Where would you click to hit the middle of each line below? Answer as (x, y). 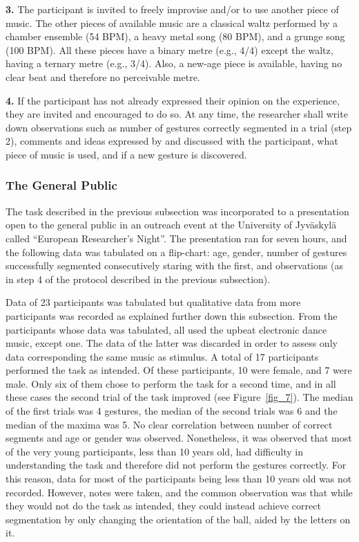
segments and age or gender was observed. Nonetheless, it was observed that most (179, 438)
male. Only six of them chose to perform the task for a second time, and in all (171, 383)
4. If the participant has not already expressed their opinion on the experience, (173, 100)
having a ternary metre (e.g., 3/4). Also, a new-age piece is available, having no (174, 63)
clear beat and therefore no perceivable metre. (103, 76)
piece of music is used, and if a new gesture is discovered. (126, 154)
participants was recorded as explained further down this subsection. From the (172, 315)
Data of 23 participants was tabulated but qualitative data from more (153, 302)
